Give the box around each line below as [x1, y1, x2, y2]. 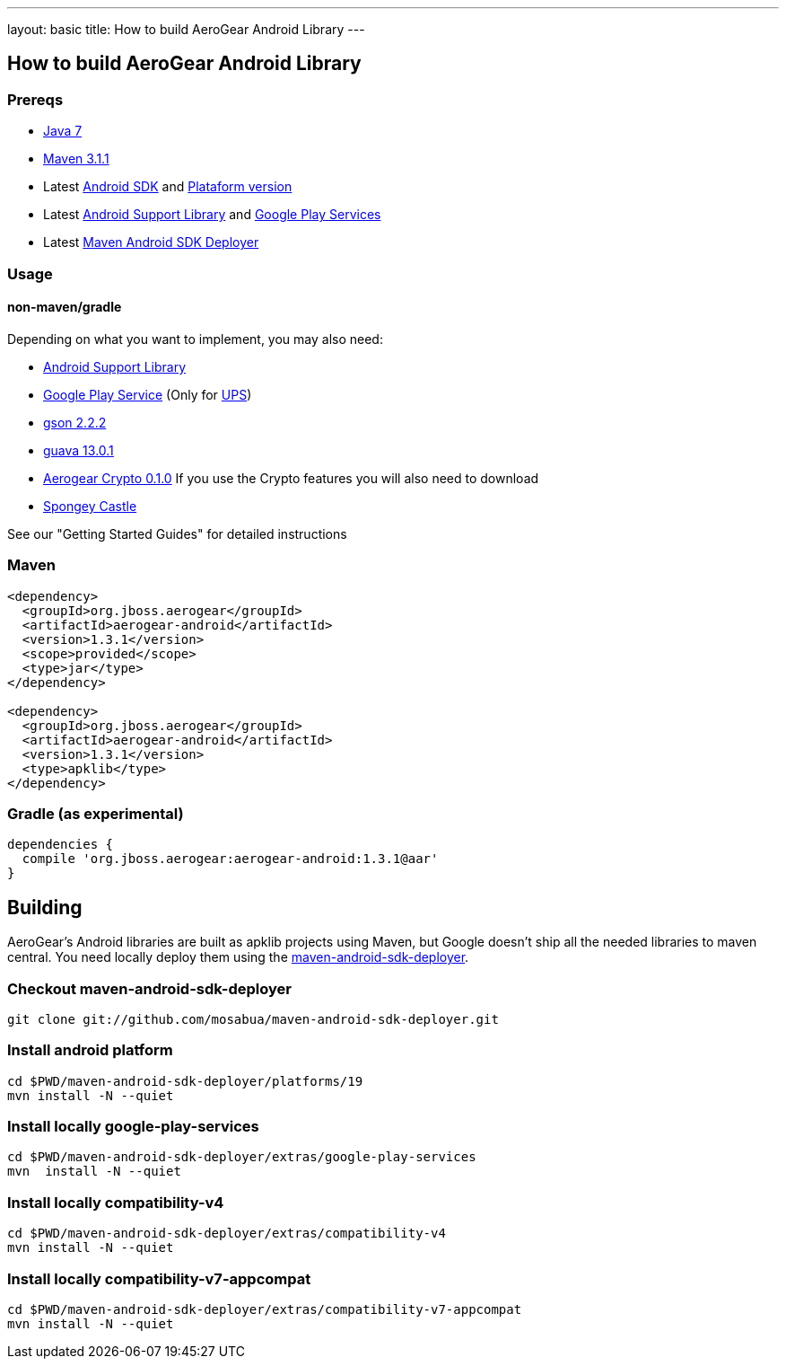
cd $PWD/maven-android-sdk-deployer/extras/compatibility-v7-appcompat [7, 1301, 522, 1317]
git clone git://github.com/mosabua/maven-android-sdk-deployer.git [7, 1011, 499, 1027]
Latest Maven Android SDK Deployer [43, 234, 259, 251]
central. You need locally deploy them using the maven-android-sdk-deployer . [7, 949, 469, 965]
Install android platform [7, 1041, 173, 1060]
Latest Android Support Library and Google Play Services [43, 207, 381, 223]
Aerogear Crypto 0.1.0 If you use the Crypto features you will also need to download [43, 470, 539, 486]
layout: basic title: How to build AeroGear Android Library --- [7, 22, 365, 37]
